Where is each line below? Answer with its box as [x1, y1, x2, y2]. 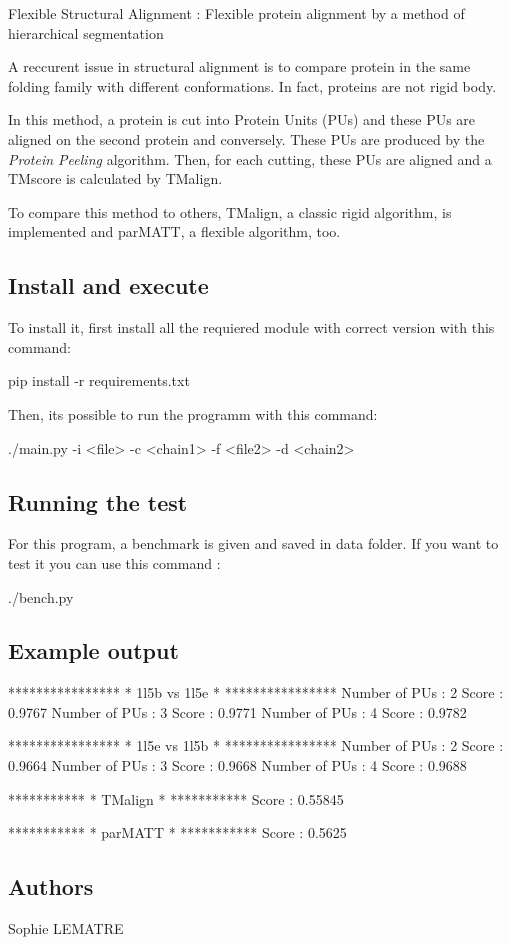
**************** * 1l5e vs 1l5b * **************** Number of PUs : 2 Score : [8, 735, 504, 756]
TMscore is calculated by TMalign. [8, 168, 223, 189]
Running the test [8, 486, 188, 517]
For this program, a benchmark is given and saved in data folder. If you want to [8, 533, 499, 554]
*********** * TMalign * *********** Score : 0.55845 [8, 788, 344, 809]
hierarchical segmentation [8, 22, 164, 43]
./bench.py [8, 586, 74, 607]
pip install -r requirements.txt [8, 370, 190, 391]
